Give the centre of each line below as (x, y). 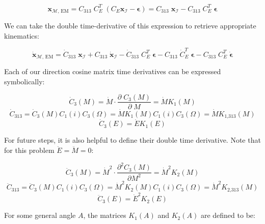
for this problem (29, 150)
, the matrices (105, 215)
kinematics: (22, 35)
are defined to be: (228, 215)
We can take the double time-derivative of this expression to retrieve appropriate (130, 25)
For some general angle (40, 215)
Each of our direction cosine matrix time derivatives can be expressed (113, 71)
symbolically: (24, 81)
